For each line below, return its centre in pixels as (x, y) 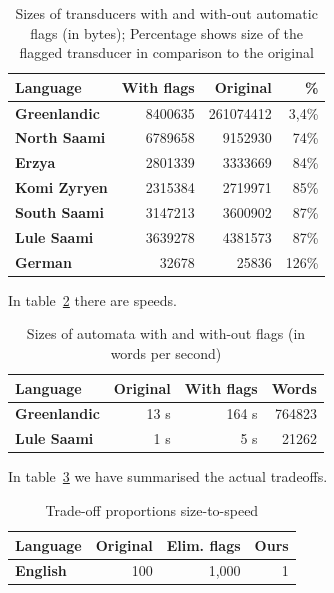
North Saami (60, 137)
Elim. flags (203, 544)
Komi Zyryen (61, 187)
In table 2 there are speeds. (92, 299)
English (41, 570)
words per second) (166, 352)
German (43, 261)
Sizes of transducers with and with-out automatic (166, 13)
